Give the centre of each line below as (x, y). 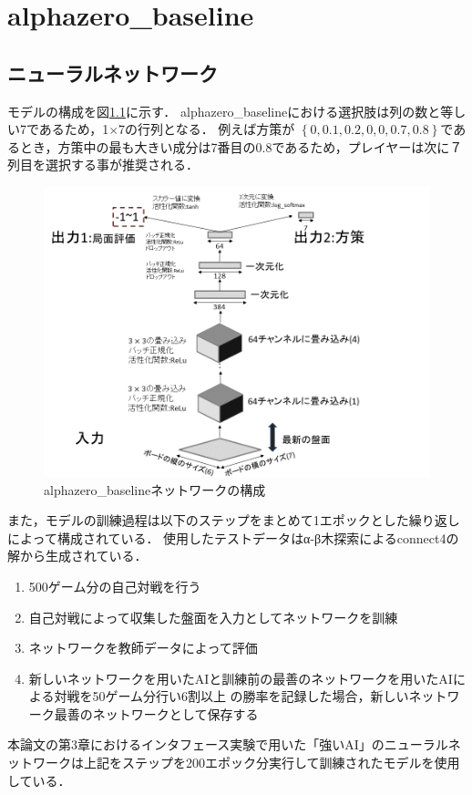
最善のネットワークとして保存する (156, 713)
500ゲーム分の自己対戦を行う (115, 586)
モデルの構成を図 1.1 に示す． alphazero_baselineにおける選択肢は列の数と (224, 111)
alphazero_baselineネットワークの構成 (155, 489)
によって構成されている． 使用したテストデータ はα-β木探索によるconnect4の (233, 537)
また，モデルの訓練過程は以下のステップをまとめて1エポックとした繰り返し (234, 520)
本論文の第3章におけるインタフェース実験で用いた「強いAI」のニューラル (228, 744)
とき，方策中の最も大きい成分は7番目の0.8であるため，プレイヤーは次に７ (241, 146)
